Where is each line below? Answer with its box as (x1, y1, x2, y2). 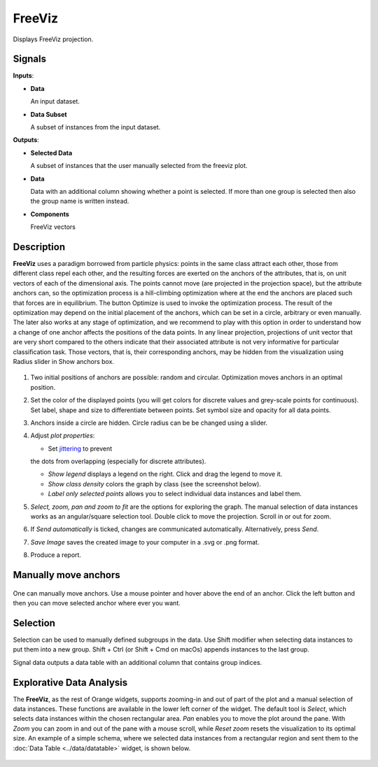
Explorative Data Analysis (13, 676, 128, 689)
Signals (13, 53, 47, 65)
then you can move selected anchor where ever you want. (13, 599, 181, 607)
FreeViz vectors (30, 223, 76, 231)
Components (30, 210, 69, 218)
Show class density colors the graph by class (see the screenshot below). (48, 479, 262, 488)
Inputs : (13, 71, 34, 80)
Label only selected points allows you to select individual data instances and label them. (48, 490, 302, 498)
